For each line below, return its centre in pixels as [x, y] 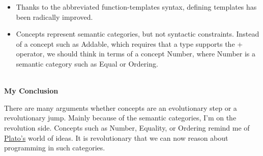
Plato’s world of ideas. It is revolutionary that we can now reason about [116, 137]
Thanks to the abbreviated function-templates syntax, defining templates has [136, 7]
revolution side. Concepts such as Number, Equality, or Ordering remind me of [127, 127]
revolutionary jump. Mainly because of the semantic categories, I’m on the [120, 118]
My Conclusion [31, 91]
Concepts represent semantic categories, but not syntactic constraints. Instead [138, 34]
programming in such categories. [55, 148]
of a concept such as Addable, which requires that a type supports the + [129, 43]
